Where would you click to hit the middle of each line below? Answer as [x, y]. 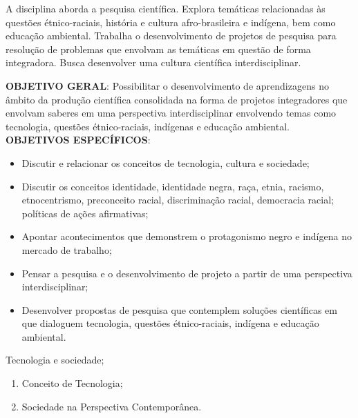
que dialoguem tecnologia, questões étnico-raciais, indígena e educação [170, 323]
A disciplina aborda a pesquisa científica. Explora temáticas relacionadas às [166, 8]
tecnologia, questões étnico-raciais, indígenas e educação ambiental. [148, 126]
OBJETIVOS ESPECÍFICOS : [78, 140]
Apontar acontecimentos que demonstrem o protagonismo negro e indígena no [187, 236]
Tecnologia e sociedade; [55, 360]
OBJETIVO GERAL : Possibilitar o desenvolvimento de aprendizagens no [167, 85]
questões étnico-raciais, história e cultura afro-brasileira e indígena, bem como [171, 22]
